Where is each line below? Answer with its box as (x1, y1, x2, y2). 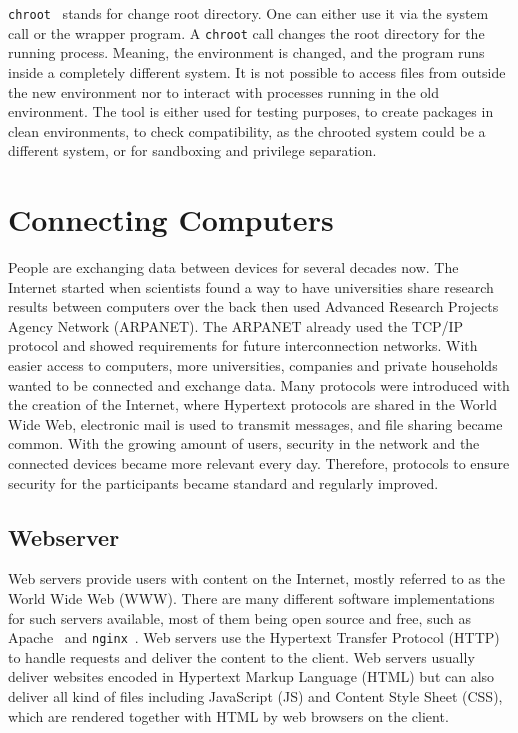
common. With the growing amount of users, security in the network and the (8, 433, 480, 454)
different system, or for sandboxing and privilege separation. (8, 140, 377, 161)
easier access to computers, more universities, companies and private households (8, 354, 498, 375)
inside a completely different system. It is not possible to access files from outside (8, 61, 506, 82)
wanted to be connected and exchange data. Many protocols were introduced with (8, 374, 510, 395)
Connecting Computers (8, 199, 334, 240)
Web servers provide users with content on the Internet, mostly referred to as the (8, 568, 505, 589)
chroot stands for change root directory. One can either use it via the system (8, 3, 489, 23)
